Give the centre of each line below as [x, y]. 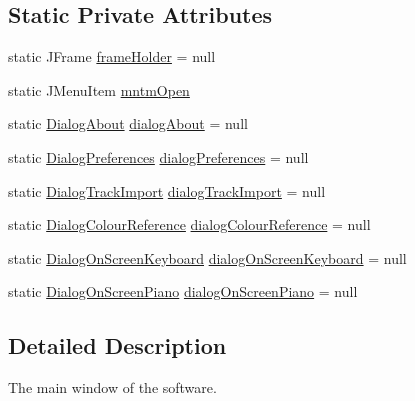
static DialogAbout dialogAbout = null [128, 123]
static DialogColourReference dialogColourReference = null [189, 224]
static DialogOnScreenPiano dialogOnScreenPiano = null [183, 291]
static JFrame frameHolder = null [112, 56]
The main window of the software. [112, 387]
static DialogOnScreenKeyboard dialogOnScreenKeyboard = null [207, 257]
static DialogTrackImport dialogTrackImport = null [167, 190]
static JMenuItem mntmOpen [99, 89]
